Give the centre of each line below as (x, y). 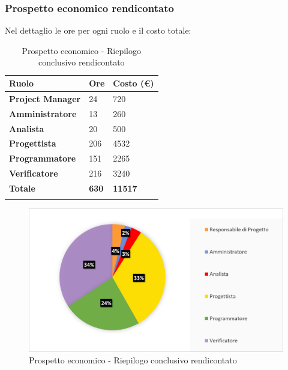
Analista (27, 128)
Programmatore (43, 158)
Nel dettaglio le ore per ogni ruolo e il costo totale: (98, 30)
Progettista (33, 143)
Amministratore (43, 113)
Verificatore (34, 173)
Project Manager (45, 98)
